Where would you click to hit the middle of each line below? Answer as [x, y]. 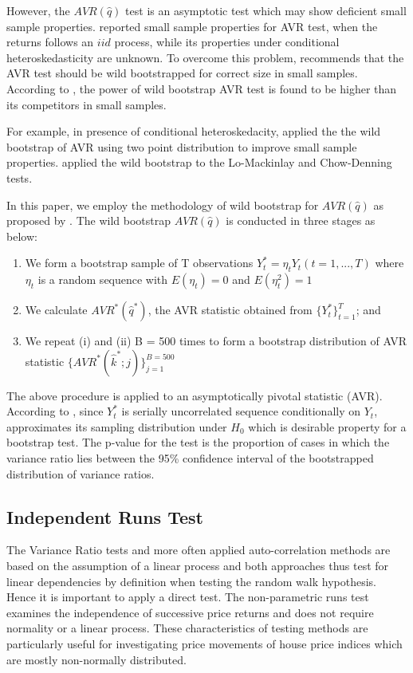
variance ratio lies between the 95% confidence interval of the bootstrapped [190, 458]
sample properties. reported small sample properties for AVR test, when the [192, 26]
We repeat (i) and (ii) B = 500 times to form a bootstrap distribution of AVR [216, 341]
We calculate [56, 310]
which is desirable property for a [327, 426]
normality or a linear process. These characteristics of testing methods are [187, 628]
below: [22, 236]
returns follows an [50, 42]
